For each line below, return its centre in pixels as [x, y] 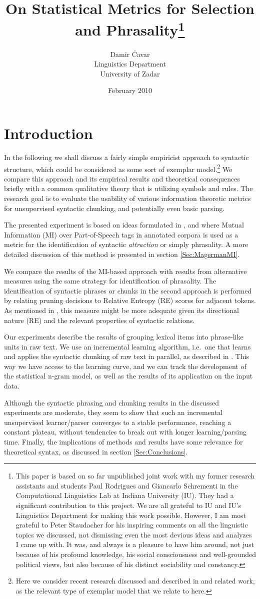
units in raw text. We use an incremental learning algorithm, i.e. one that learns [127, 346]
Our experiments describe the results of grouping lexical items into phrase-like [124, 337]
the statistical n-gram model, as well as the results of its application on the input [128, 376]
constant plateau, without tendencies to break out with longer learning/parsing [125, 432]
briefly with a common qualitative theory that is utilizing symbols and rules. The [128, 188]
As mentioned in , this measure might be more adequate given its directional [121, 310]
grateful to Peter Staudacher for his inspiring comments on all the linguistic [132, 525]
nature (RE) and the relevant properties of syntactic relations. [99, 320]
